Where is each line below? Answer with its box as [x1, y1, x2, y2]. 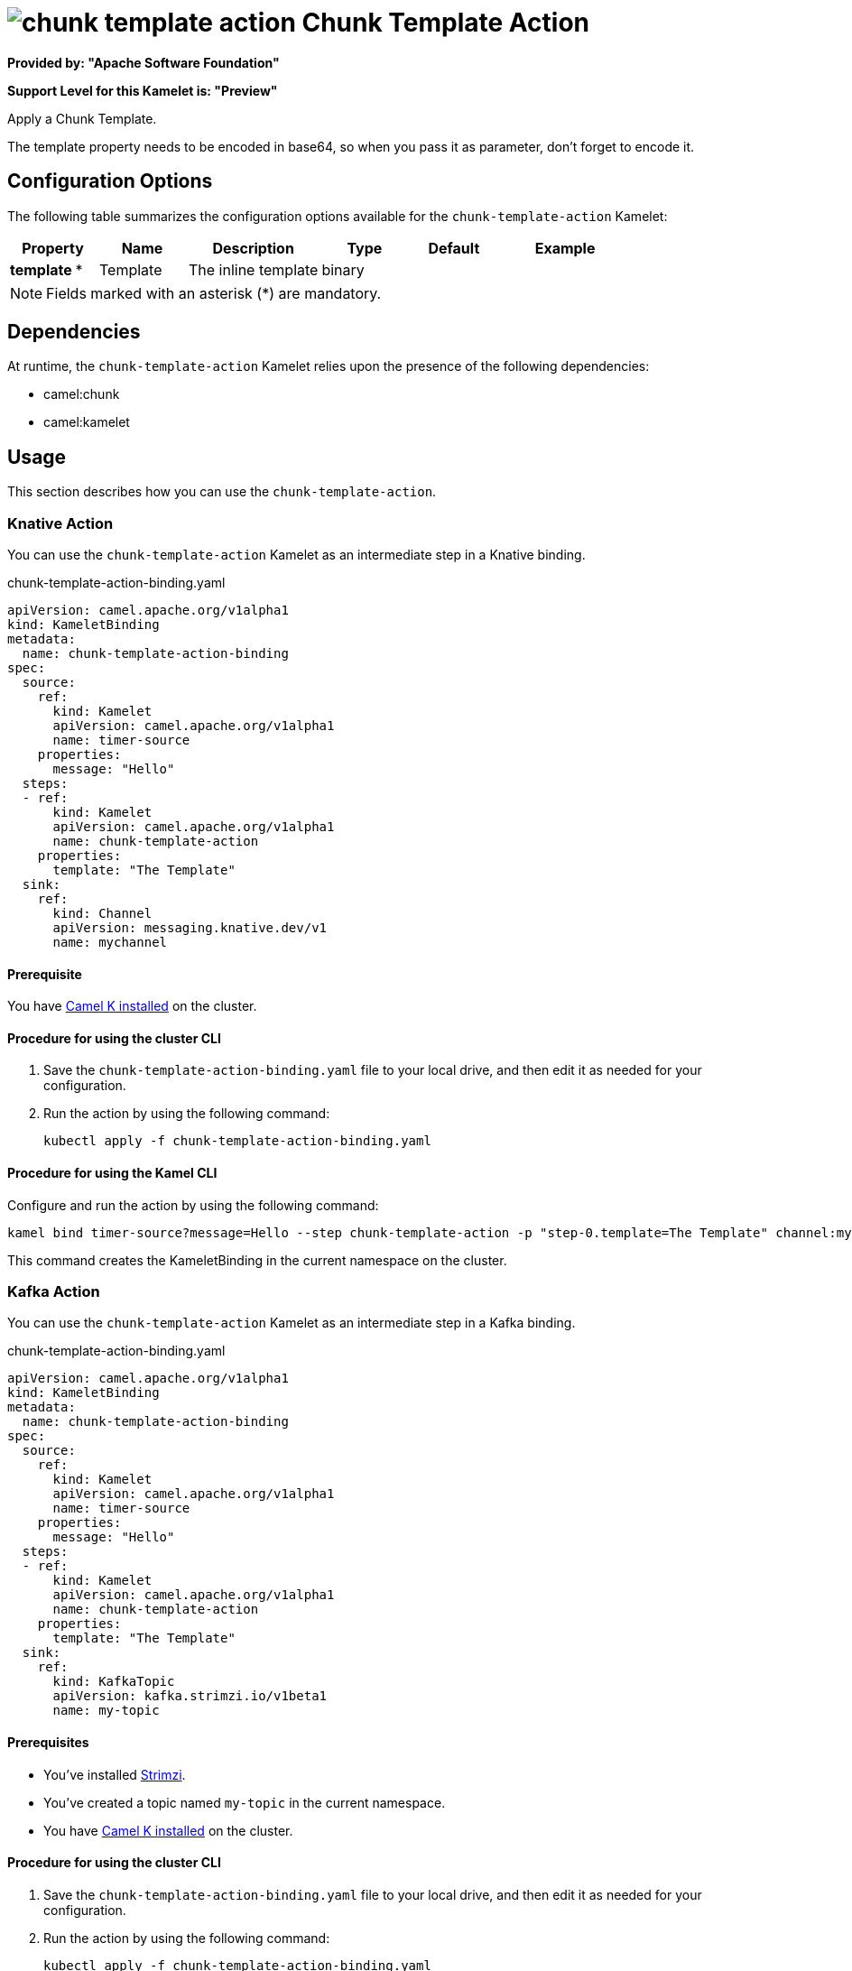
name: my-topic [52, 1703, 160, 1718]
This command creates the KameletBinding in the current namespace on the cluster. [7, 1252, 507, 1268]
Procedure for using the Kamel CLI [7, 1165, 218, 1181]
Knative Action [7, 514, 114, 532]
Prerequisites [7, 1735, 89, 1751]
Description [212, 238, 294, 257]
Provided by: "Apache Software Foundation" [7, 54, 280, 70]
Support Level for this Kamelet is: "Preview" [7, 82, 278, 98]
